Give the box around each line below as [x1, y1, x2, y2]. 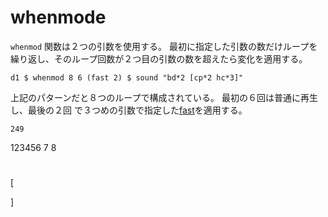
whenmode [10, 6, 107, 29]
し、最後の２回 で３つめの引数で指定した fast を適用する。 [10, 104, 248, 116]
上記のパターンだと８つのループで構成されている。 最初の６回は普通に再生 [10, 91, 318, 103]
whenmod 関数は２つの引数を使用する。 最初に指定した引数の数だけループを [10, 40, 318, 52]
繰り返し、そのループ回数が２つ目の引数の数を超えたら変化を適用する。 [10, 52, 308, 65]
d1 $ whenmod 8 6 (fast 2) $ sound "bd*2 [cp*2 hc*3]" [10, 72, 244, 83]
